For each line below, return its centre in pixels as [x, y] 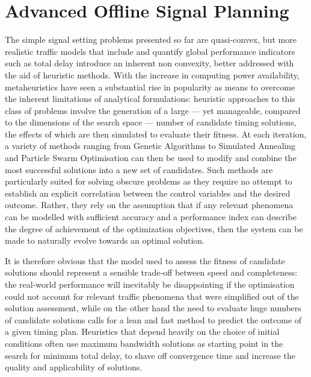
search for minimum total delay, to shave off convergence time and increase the [150, 355]
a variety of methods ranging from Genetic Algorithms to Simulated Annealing [150, 146]
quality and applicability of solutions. [74, 367]
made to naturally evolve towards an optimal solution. [105, 240]
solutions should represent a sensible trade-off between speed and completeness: [151, 272]
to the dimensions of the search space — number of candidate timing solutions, [151, 122]
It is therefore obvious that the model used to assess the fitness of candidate [145, 260]
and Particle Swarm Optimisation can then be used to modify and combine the [151, 158]
